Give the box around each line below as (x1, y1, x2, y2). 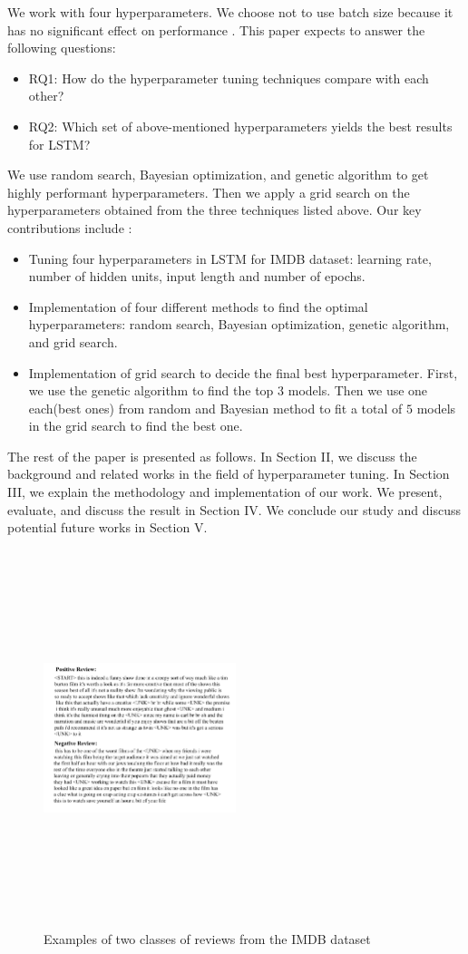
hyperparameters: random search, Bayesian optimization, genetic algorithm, (28, 315, 450, 334)
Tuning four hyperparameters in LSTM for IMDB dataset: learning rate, (28, 248, 432, 268)
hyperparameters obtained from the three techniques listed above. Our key (7, 200, 422, 219)
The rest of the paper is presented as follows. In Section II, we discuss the (7, 446, 417, 465)
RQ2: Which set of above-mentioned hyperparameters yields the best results (28, 116, 453, 135)
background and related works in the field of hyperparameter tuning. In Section (7, 464, 450, 483)
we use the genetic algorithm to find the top (28, 381, 274, 400)
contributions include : (7, 218, 132, 237)
